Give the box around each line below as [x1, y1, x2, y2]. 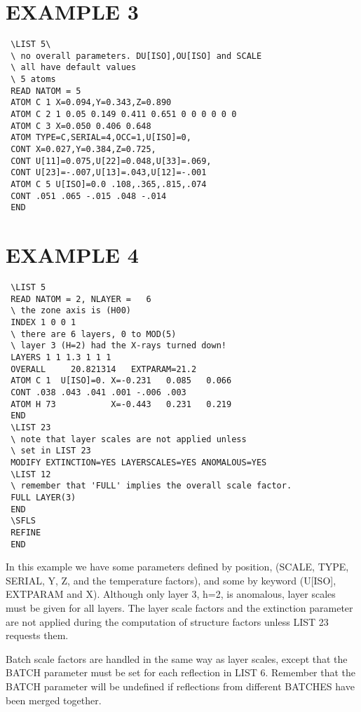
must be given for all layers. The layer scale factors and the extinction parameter [6, 600, 353, 615]
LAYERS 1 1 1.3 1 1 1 [11, 352, 111, 363]
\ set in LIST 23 [11, 446, 91, 456]
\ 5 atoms [11, 74, 56, 85]
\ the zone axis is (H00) [11, 306, 131, 316]
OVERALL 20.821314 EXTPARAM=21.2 [11, 364, 197, 374]
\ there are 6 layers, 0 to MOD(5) [11, 329, 177, 339]
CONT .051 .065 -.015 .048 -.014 [11, 191, 167, 201]
